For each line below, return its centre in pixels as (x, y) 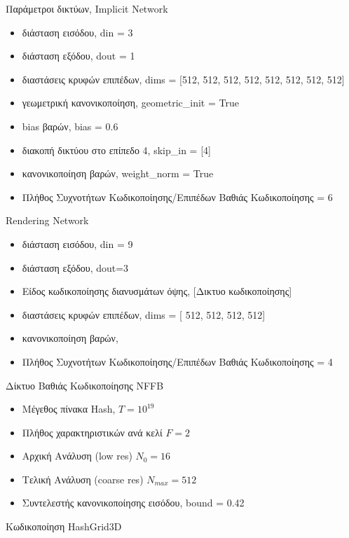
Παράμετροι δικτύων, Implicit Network (87, 8)
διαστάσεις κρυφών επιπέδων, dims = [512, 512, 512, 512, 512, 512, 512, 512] (183, 79)
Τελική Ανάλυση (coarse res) (83, 479)
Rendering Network (47, 220)
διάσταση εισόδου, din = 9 (77, 243)
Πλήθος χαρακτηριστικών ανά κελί (92, 432)
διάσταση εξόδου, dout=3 (75, 267)
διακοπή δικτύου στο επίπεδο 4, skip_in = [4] (116, 150)
